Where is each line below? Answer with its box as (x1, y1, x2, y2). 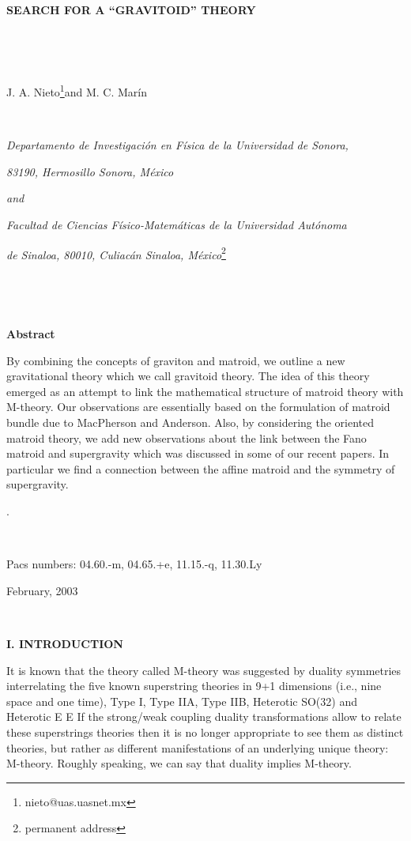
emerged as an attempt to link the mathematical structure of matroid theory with (6, 383, 404, 399)
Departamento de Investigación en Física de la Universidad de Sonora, (6, 137, 349, 153)
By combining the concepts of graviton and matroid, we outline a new (6, 352, 345, 368)
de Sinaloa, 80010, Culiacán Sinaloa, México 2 (6, 243, 226, 262)
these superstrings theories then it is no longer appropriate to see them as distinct (6, 723, 404, 740)
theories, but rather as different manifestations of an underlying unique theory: (6, 739, 389, 756)
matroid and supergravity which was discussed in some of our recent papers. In (6, 445, 390, 462)
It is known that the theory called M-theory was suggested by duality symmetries (6, 662, 402, 678)
